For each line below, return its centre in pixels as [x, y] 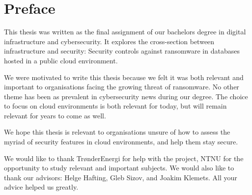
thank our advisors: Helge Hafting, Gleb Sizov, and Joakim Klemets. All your [121, 177]
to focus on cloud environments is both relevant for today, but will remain [115, 106]
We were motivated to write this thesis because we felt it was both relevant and [124, 77]
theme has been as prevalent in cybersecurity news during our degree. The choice [126, 96]
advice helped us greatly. [41, 187]
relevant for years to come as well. [55, 115]
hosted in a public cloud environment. [61, 60]
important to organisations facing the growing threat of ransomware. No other [122, 87]
